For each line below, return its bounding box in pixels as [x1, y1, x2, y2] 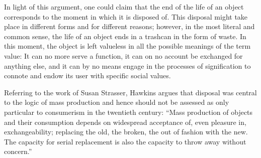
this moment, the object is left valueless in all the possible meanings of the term [4, 41, 251, 51]
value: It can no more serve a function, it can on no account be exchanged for [4, 50, 243, 61]
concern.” [4, 146, 32, 156]
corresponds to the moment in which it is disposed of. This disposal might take [4, 11, 248, 22]
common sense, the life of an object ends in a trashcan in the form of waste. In [4, 31, 246, 41]
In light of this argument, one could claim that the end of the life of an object [4, 2, 244, 12]
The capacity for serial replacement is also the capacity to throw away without [4, 136, 246, 146]
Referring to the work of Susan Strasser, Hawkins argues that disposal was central [4, 87, 257, 97]
